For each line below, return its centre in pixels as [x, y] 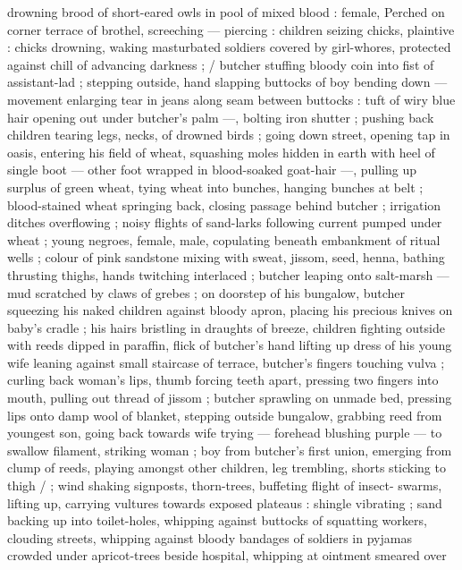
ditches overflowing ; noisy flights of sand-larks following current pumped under [225, 222]
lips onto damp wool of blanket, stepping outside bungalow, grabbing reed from [225, 415]
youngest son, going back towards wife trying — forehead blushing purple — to [225, 433]
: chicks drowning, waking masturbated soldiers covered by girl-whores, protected [229, 47]
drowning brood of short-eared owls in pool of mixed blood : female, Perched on [226, 12]
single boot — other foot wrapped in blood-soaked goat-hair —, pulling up [212, 170]
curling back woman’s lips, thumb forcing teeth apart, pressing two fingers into [223, 380]
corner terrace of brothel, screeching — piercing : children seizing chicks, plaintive [231, 29]
